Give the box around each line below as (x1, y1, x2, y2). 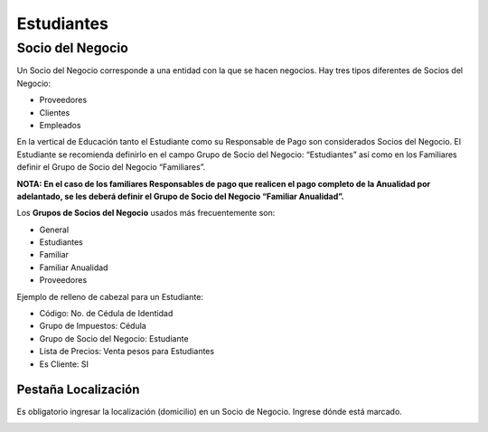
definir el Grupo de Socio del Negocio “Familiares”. (16, 162, 206, 173)
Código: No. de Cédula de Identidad (39, 308, 174, 319)
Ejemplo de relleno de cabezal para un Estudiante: (16, 291, 203, 302)
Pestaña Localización (16, 382, 140, 398)
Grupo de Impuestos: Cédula (39, 321, 146, 332)
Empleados (39, 119, 81, 130)
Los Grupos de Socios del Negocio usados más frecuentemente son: (16, 208, 276, 219)
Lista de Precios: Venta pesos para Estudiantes (39, 346, 215, 357)
